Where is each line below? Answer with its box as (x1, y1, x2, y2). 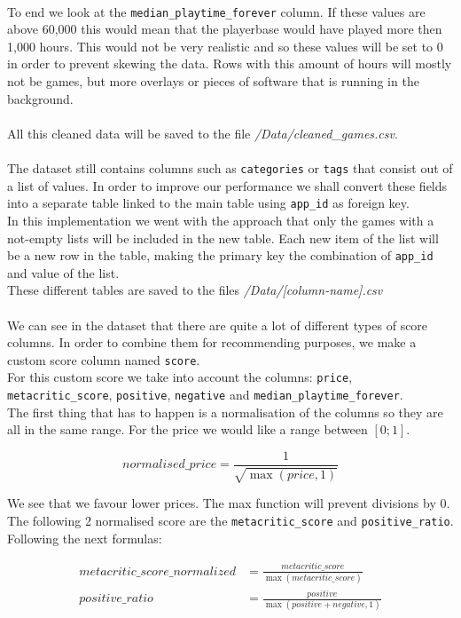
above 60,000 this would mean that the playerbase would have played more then (7, 20, 442, 38)
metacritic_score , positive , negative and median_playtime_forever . (7, 385, 403, 404)
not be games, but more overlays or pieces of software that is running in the (7, 72, 419, 91)
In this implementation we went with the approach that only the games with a (7, 210, 434, 229)
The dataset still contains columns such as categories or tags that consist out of (7, 159, 453, 177)
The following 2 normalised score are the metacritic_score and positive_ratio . (7, 511, 454, 529)
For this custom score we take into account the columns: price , (7, 368, 353, 386)
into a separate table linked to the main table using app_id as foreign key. (7, 194, 410, 212)
